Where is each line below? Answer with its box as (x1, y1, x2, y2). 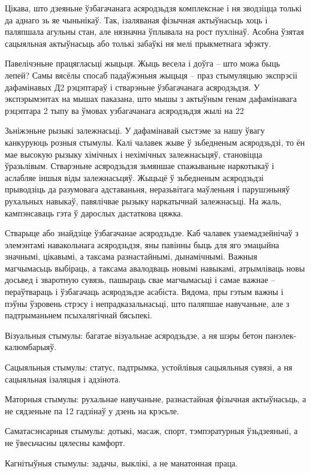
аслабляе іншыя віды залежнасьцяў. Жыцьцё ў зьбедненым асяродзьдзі (5, 171, 264, 183)
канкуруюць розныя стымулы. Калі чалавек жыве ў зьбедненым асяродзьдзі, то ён (5, 135, 305, 148)
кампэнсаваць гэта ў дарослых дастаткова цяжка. (5, 206, 183, 219)
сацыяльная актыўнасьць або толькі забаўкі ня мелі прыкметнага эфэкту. (5, 37, 271, 49)
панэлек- (265, 329, 297, 341)
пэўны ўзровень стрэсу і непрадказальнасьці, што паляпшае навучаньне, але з (5, 297, 289, 309)
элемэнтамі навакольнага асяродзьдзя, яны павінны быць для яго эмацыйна (5, 238, 279, 251)
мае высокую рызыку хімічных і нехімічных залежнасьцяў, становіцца (5, 147, 262, 160)
